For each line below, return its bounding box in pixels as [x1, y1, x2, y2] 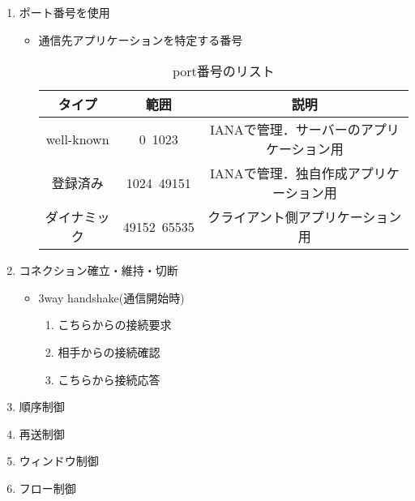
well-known [45, 129, 109, 148]
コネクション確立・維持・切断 [19, 262, 178, 279]
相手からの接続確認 [58, 343, 160, 360]
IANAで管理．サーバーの [210, 120, 361, 139]
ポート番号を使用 [19, 4, 110, 20]
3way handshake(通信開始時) [38, 289, 185, 306]
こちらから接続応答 [58, 370, 160, 388]
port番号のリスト [172, 62, 275, 81]
